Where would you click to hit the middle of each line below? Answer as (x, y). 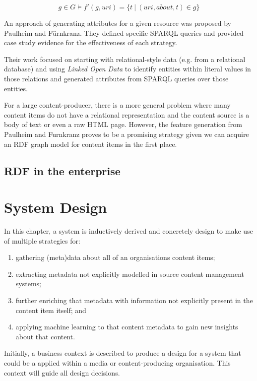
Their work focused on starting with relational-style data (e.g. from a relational (125, 59)
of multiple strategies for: (42, 240)
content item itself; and (51, 310)
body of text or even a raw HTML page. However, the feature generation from (123, 124)
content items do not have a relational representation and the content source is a (127, 114)
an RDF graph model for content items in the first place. (91, 144)
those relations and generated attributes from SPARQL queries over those (116, 78)
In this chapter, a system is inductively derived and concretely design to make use (128, 231)
